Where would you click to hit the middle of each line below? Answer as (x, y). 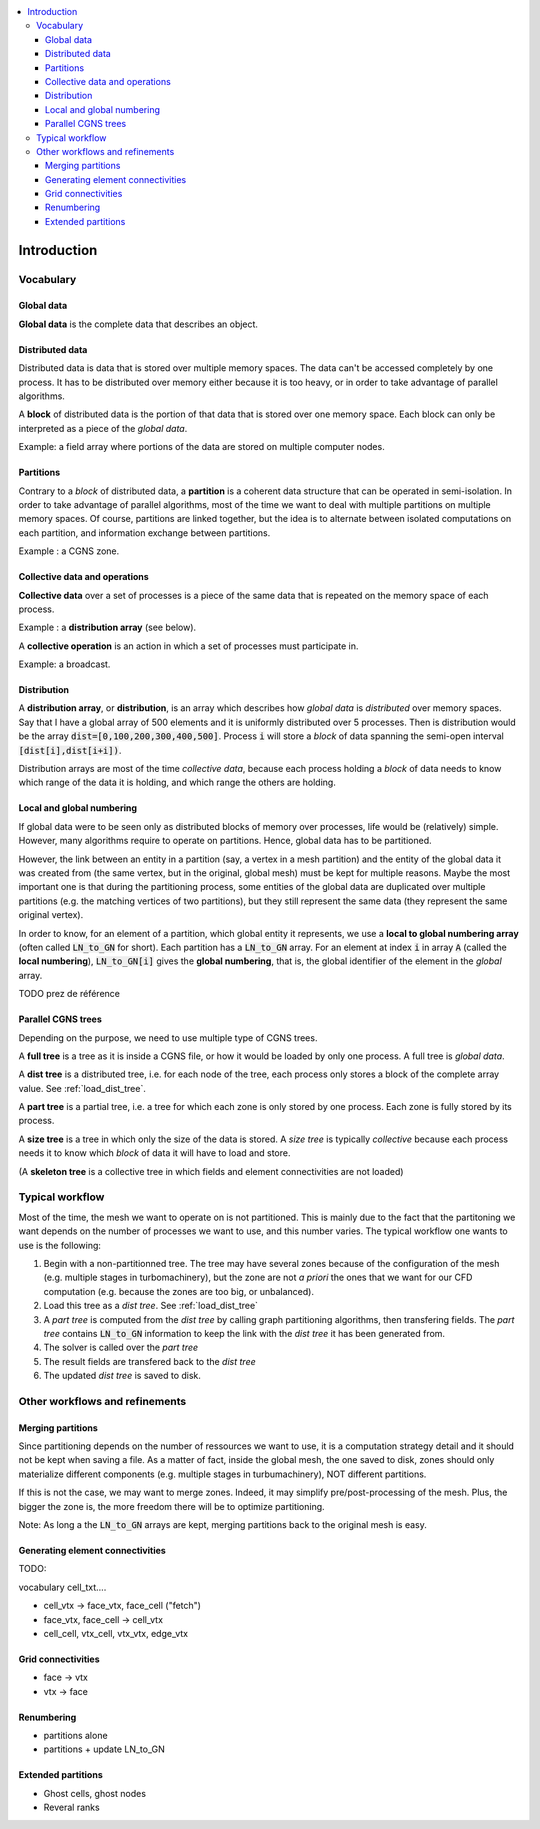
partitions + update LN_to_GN (104, 1749)
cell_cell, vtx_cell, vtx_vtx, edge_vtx (116, 1633)
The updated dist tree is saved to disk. (122, 1376)
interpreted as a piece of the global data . (103, 428)
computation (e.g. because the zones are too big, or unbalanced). (179, 1291)
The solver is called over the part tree (121, 1347)
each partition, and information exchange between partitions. (144, 532)
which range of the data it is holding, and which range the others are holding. (177, 782)
